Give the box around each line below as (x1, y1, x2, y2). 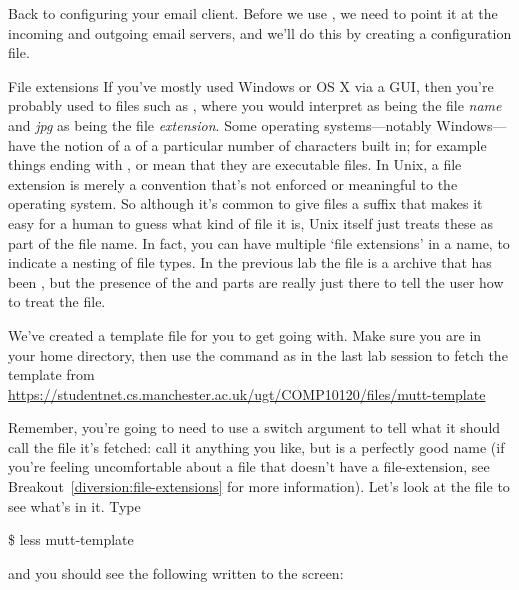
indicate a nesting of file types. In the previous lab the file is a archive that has (8, 252, 492, 273)
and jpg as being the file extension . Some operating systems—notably (8, 114, 432, 135)
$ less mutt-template (8, 529, 134, 550)
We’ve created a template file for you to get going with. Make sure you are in (8, 324, 482, 345)
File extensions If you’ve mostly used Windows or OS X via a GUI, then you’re (8, 75, 494, 96)
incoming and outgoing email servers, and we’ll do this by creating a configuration (8, 22, 512, 43)
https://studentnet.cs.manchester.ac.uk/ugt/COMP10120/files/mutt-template (8, 383, 486, 404)
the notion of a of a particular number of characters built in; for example (40, 134, 487, 155)
